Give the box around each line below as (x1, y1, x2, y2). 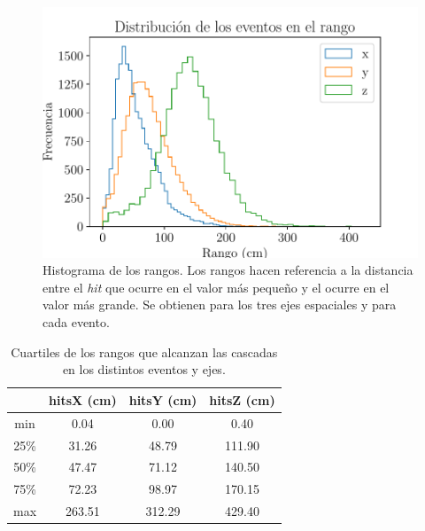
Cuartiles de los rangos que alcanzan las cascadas (11, 342, 278, 361)
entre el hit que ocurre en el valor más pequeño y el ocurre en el (42, 277, 390, 296)
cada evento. (42, 313, 110, 332)
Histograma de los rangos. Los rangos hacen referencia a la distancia (42, 261, 413, 279)
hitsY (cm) (128, 390, 197, 409)
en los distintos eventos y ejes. (62, 360, 226, 379)
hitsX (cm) (49, 390, 117, 409)
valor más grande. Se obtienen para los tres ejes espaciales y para (42, 295, 397, 314)
